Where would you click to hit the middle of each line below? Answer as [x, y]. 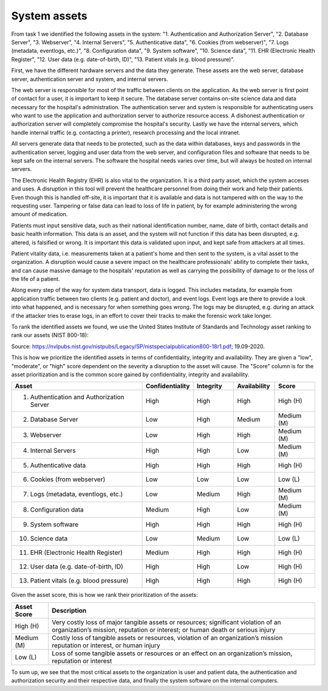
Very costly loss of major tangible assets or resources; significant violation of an [166, 622]
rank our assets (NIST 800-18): [50, 335]
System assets [49, 16]
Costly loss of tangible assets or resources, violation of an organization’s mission [167, 638]
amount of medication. [39, 214]
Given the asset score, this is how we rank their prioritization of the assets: [104, 595]
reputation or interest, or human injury [106, 645]
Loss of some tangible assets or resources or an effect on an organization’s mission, [172, 653]
